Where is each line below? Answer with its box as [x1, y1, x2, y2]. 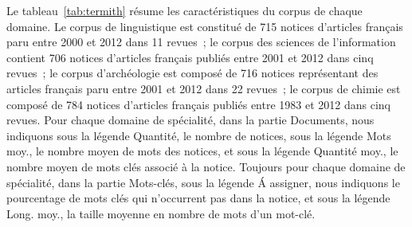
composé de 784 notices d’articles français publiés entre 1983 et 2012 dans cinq [6, 96, 390, 112]
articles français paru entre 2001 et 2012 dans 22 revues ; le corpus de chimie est [6, 80, 401, 96]
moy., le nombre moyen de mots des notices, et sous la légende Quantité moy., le [6, 143, 398, 159]
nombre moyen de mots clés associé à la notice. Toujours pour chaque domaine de [6, 158, 406, 174]
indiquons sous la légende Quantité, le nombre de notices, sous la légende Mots [6, 127, 391, 143]
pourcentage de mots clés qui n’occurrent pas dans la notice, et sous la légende [6, 190, 390, 206]
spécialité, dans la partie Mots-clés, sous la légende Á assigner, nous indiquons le [6, 174, 400, 190]
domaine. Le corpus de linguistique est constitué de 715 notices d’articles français [6, 18, 403, 34]
